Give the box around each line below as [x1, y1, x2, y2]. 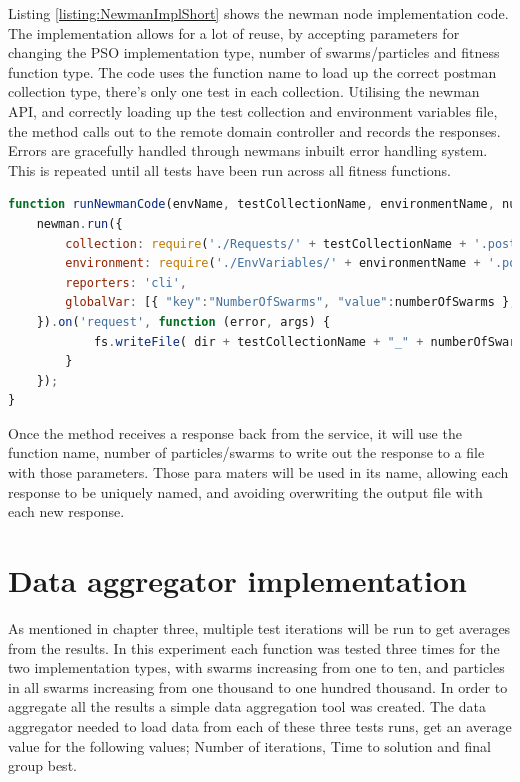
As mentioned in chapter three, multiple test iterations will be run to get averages [8, 617, 511, 638]
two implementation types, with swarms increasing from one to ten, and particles [8, 657, 505, 678]
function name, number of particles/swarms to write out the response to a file [8, 442, 485, 463]
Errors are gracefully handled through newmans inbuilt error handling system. [8, 140, 488, 161]
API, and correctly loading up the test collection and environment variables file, [8, 100, 498, 121]
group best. [8, 755, 77, 776]
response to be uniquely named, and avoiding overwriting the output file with [8, 481, 483, 502]
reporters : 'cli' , [65, 275, 188, 290]
